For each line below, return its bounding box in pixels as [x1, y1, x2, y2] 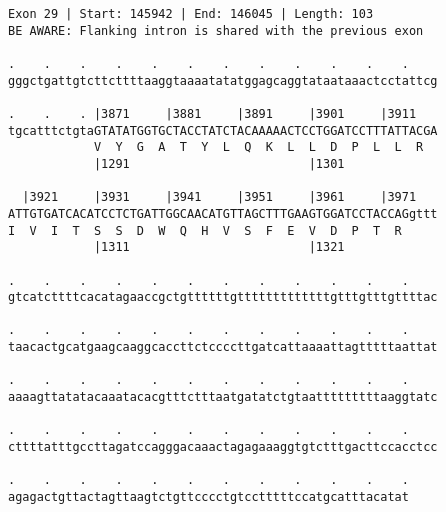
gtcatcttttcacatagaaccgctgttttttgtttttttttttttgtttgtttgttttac [8, 290, 438, 305]
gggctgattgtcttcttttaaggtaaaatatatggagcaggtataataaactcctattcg [8, 73, 438, 88]
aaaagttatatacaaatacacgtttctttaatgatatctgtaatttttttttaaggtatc [8, 390, 438, 405]
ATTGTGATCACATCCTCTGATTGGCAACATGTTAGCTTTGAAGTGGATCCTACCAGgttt [8, 206, 438, 221]
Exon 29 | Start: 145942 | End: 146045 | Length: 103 [8, 7, 374, 21]
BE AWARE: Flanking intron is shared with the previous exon [8, 23, 424, 38]
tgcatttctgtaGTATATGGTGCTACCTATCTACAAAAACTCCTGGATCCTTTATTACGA [8, 123, 438, 138]
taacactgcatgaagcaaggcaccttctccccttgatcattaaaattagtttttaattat [8, 340, 438, 355]
